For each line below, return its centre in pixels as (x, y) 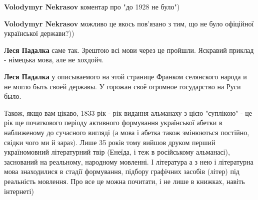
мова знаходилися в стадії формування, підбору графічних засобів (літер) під (122, 171)
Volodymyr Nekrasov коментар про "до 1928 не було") (92, 6)
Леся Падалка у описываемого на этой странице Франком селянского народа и (125, 76)
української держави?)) (39, 33)
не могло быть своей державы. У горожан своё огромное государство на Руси (122, 86)
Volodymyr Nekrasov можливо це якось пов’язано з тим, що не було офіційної (129, 23)
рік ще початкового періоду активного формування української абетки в (113, 122)
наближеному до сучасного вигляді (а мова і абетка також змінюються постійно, (127, 132)
